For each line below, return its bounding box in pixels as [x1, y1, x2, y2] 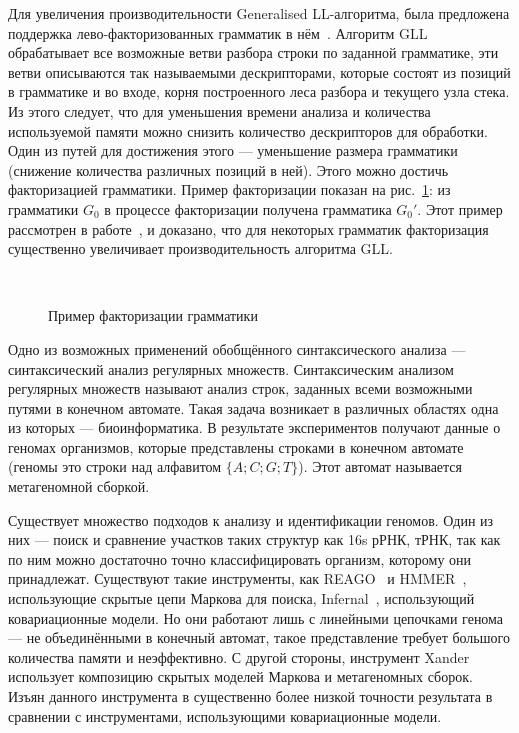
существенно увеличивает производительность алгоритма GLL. [8, 238, 393, 259]
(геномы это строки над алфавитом [8, 456, 222, 477]
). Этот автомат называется [298, 456, 462, 477]
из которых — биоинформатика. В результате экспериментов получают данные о [8, 417, 501, 438]
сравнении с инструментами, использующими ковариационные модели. [8, 705, 442, 726]
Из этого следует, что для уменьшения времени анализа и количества [8, 100, 431, 121]
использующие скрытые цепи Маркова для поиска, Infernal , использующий [8, 588, 475, 609]
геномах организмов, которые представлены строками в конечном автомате [8, 436, 464, 457]
